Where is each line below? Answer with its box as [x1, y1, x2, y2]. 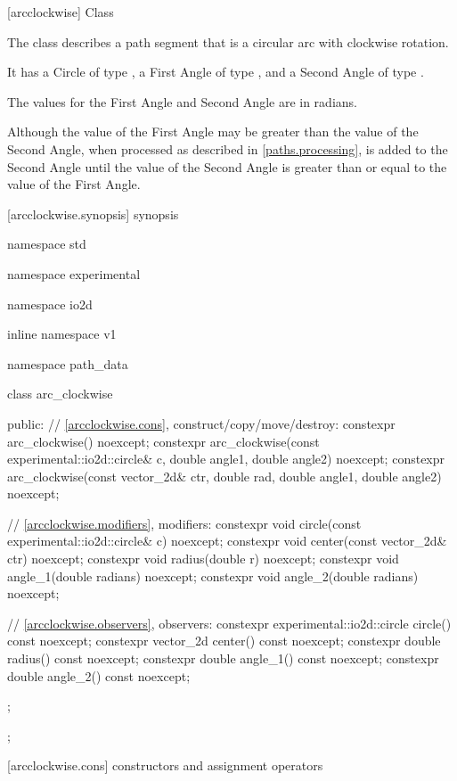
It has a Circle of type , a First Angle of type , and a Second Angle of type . [7, 62, 424, 81]
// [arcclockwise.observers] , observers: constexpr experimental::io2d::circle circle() [7, 613, 452, 632]
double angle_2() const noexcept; [7, 666, 191, 685]
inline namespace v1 [7, 325, 117, 343]
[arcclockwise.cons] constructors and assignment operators [7, 756, 323, 775]
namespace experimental [7, 264, 141, 283]
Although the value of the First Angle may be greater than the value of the [7, 122, 419, 141]
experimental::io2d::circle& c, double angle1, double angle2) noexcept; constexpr [7, 449, 445, 468]
